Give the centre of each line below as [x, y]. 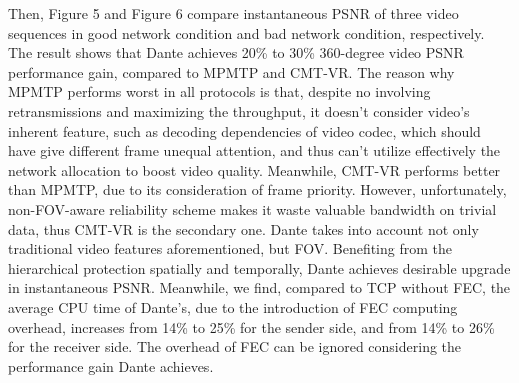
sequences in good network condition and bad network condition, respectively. [246, 32]
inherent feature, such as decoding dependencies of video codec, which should [244, 130]
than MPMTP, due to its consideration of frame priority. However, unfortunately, [257, 189]
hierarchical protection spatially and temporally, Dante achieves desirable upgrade [259, 267]
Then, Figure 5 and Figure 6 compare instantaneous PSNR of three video [233, 13]
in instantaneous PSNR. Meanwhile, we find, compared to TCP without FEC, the [259, 287]
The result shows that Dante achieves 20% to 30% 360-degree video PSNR [236, 52]
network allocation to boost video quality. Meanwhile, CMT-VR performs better [254, 169]
